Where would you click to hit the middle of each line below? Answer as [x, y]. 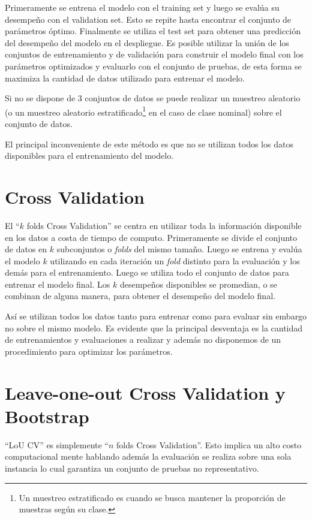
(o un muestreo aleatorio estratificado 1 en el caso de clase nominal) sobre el [143, 111]
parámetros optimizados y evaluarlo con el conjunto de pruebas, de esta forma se [153, 66]
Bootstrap [47, 416]
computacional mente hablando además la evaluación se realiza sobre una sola [148, 456]
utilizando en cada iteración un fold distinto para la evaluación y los [175, 260]
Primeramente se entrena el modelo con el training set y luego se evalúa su [142, 7]
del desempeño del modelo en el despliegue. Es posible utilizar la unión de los [147, 42]
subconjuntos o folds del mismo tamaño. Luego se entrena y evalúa [179, 249]
